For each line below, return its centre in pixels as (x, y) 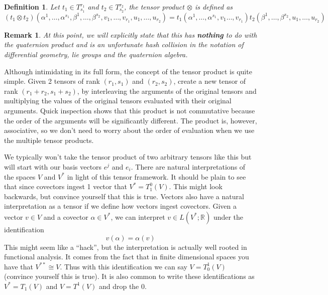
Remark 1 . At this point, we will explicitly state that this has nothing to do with (131, 34)
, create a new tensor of (210, 81)
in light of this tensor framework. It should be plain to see (156, 176)
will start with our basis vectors (53, 166)
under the (228, 216)
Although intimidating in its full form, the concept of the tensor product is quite (128, 71)
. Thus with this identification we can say (124, 266)
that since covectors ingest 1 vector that (66, 186)
